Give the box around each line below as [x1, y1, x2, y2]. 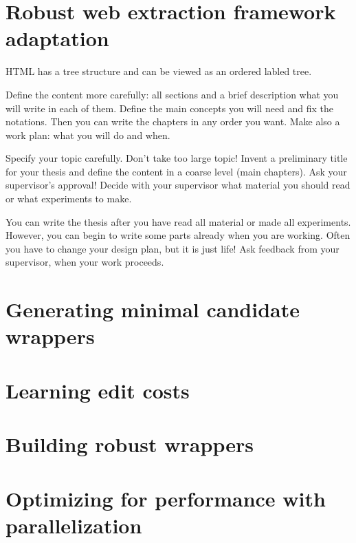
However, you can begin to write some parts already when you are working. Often [5, 228, 351, 242]
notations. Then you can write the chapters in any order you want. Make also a [5, 114, 340, 129]
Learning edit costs [5, 376, 190, 404]
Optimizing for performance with [5, 484, 326, 512]
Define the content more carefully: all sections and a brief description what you [5, 87, 339, 101]
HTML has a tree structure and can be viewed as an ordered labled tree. [5, 64, 312, 78]
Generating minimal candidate [5, 295, 300, 323]
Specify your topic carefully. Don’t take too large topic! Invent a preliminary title [5, 151, 348, 165]
